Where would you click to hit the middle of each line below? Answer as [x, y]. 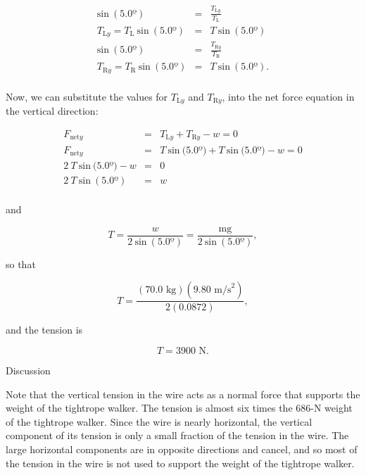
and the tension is [44, 330]
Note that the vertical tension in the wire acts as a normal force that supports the [183, 394]
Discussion [28, 370]
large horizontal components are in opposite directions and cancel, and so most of [182, 449]
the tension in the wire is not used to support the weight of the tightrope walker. [180, 463]
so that [21, 264]
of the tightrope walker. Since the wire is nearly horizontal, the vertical [159, 421]
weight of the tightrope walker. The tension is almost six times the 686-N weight [179, 408]
